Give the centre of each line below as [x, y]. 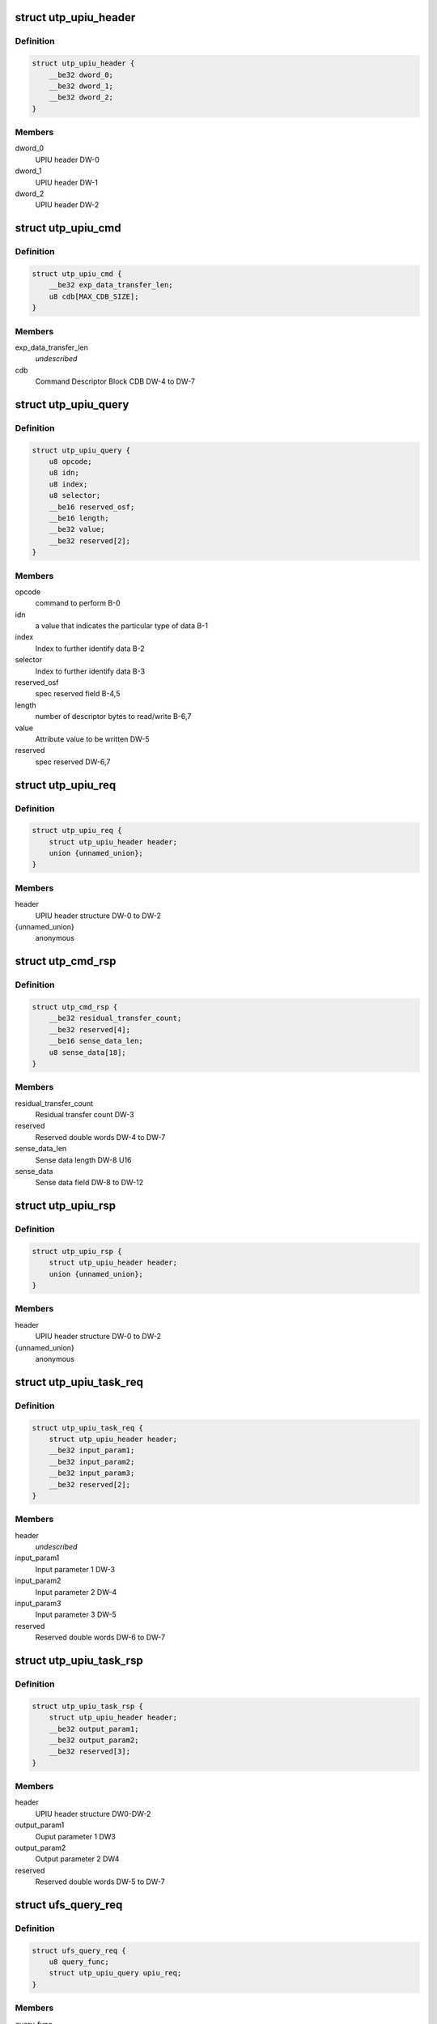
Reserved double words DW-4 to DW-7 [100, 1137]
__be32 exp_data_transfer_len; [111, 285]
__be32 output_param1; [94, 1729]
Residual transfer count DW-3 [85, 1115]
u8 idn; [64, 473]
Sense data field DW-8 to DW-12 [89, 1183]
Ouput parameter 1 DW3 [76, 1836]
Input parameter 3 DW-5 [76, 1614]
